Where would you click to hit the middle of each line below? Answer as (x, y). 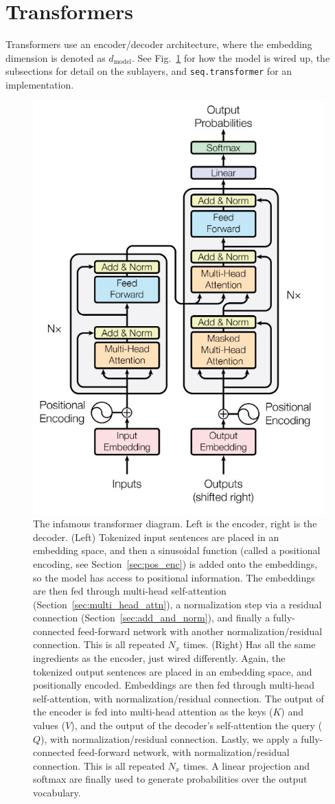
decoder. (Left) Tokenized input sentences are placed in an (156, 537)
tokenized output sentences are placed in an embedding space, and (173, 671)
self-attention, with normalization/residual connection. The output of (178, 698)
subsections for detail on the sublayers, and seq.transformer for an (149, 71)
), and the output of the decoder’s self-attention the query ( (197, 725)
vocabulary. (57, 792)
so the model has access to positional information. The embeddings (174, 577)
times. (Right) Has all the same (249, 644)
